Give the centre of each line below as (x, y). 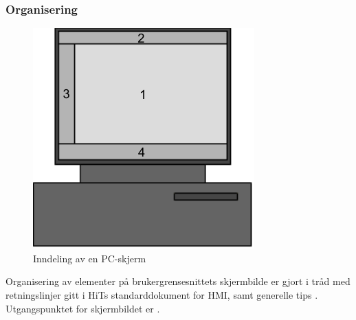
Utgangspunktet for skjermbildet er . (83, 308)
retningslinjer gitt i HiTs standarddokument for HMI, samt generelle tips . (162, 295)
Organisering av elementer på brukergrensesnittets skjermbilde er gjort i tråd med (178, 281)
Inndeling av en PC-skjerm (90, 258)
